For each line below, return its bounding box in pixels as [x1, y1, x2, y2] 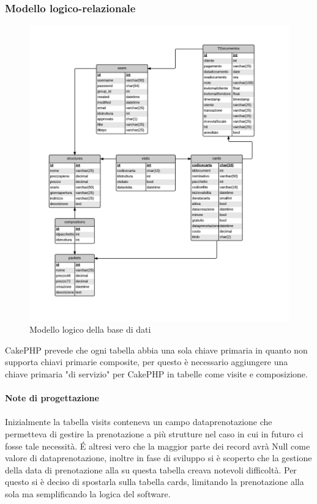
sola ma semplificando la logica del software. [5, 487, 171, 500]
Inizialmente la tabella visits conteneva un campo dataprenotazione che [5, 415, 272, 428]
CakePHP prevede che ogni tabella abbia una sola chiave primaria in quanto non [5, 343, 308, 356]
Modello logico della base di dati [29, 323, 151, 336]
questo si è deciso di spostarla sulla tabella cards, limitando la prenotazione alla [5, 475, 304, 488]
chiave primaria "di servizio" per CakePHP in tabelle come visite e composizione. [5, 368, 308, 380]
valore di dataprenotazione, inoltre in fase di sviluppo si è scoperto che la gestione [5, 451, 312, 464]
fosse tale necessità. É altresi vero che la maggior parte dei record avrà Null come [5, 439, 310, 452]
